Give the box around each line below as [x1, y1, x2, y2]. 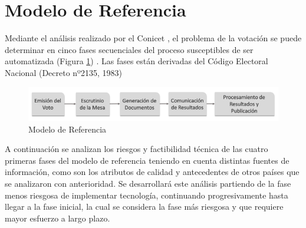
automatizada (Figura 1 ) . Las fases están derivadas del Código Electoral [5, 55, 268, 67]
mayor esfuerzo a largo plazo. [5, 212, 110, 224]
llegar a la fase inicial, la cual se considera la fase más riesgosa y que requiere [5, 200, 284, 213]
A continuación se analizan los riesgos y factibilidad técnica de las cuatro [5, 143, 268, 155]
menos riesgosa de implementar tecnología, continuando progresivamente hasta [5, 189, 288, 201]
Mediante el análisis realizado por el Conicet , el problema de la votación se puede [5, 32, 302, 44]
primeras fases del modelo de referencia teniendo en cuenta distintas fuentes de [5, 154, 289, 166]
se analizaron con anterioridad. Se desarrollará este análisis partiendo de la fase [5, 177, 291, 190]
